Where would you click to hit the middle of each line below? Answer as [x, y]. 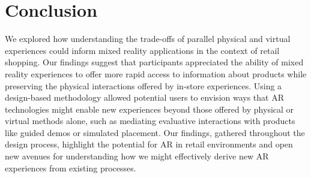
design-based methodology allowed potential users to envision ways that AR [145, 97]
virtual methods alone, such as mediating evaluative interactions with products [150, 121]
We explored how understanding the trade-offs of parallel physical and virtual [148, 39]
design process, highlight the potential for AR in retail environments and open [149, 144]
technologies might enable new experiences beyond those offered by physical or [149, 109]
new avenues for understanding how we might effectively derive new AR [137, 156]
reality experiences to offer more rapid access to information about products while [156, 73]
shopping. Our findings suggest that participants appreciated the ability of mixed [154, 62]
